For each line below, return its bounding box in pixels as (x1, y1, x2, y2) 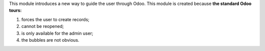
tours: (9, 7, 22, 13)
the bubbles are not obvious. (21, 37, 79, 43)
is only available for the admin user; (21, 30, 93, 36)
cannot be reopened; (21, 24, 64, 29)
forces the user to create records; (21, 16, 90, 22)
